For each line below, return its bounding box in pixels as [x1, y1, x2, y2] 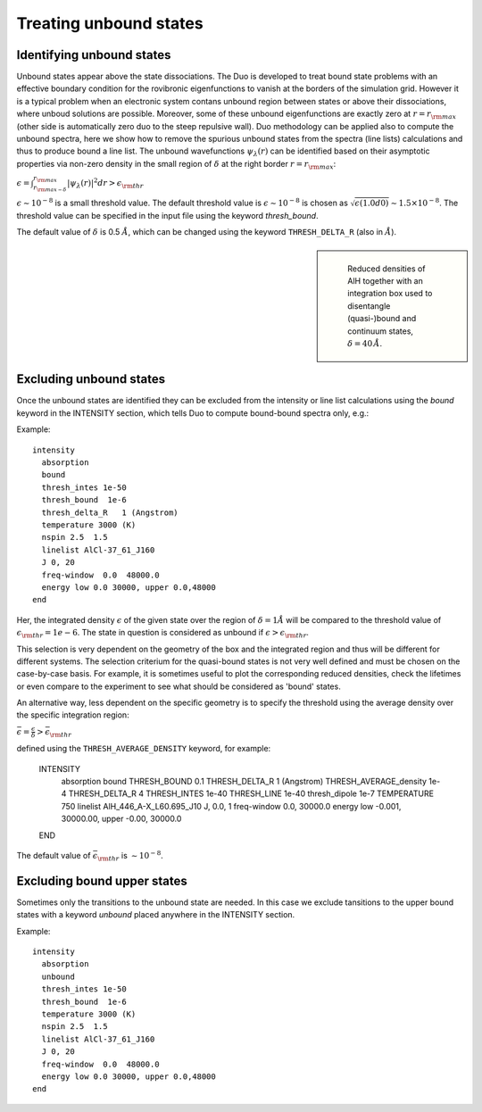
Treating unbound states [16, 13, 204, 33]
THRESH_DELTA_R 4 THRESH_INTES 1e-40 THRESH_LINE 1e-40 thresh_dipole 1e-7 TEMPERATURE [68, 788, 435, 799]
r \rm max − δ [32, 183, 67, 194]
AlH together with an [347, 276, 423, 286]
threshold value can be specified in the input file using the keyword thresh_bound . [16, 210, 319, 220]
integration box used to [347, 288, 433, 299]
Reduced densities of [347, 263, 426, 274]
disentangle [347, 300, 391, 311]
